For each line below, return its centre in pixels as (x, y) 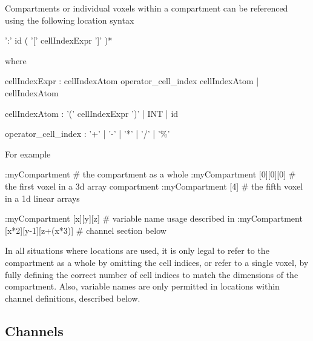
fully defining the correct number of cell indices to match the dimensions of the (152, 274)
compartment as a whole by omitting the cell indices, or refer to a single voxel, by (157, 262)
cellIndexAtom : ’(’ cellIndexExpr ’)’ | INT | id (92, 113)
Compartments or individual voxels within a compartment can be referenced (147, 8)
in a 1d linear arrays (42, 198)
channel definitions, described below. (73, 298)
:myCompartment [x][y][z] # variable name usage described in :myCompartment (154, 218)
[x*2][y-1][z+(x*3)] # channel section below (86, 230)
